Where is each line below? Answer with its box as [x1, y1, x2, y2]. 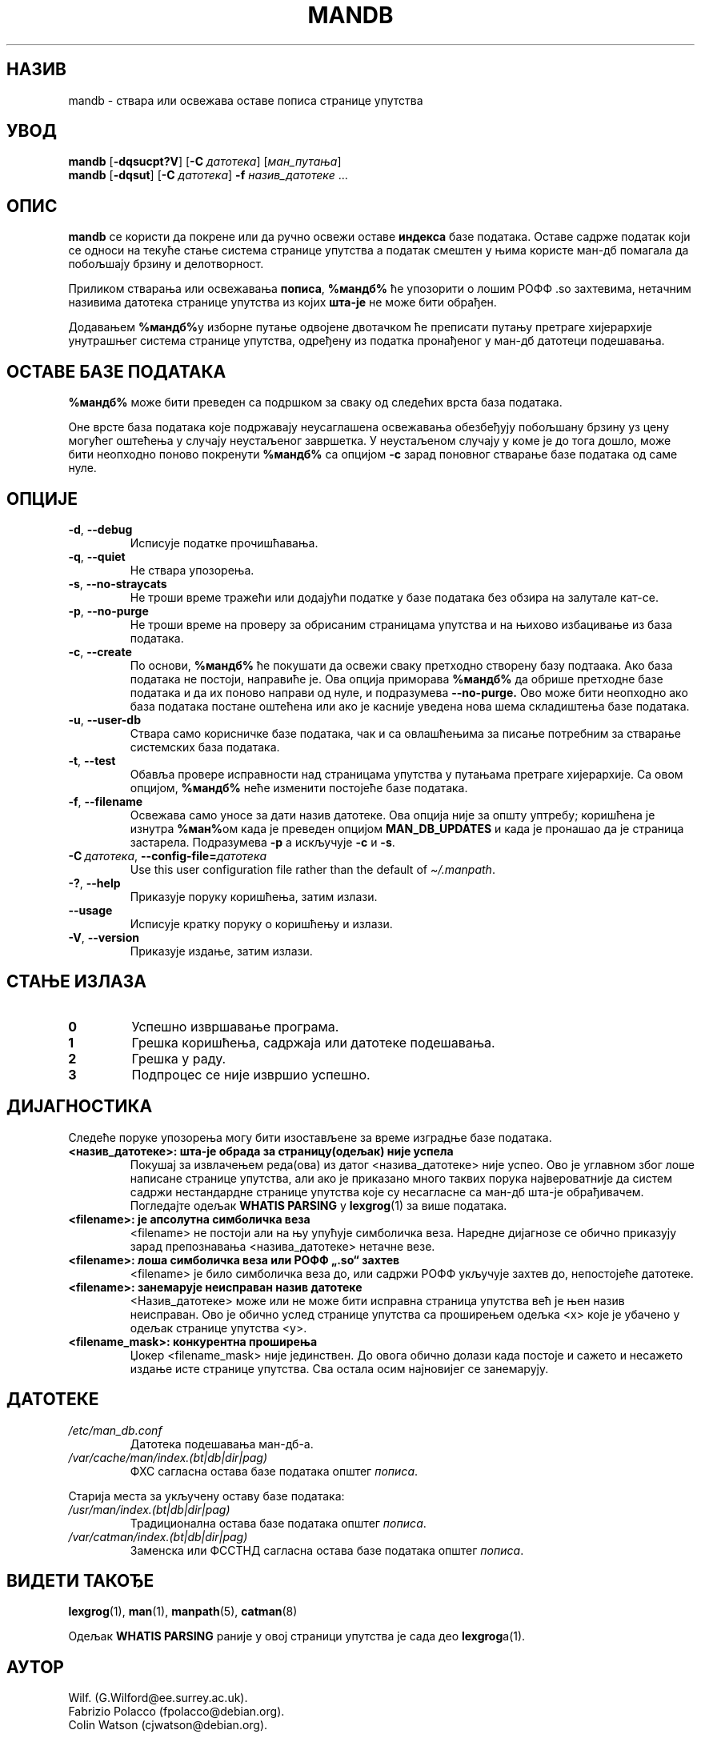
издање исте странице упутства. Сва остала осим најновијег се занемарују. [130, 1361, 549, 1376]
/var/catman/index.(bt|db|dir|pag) [68, 1529, 248, 1544]
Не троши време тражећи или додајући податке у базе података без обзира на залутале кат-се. [130, 590, 659, 604]
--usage [68, 903, 113, 917]
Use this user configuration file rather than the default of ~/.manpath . [130, 862, 495, 876]
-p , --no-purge [68, 603, 149, 618]
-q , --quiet [68, 549, 126, 563]
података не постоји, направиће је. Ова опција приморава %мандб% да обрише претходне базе [130, 671, 663, 686]
